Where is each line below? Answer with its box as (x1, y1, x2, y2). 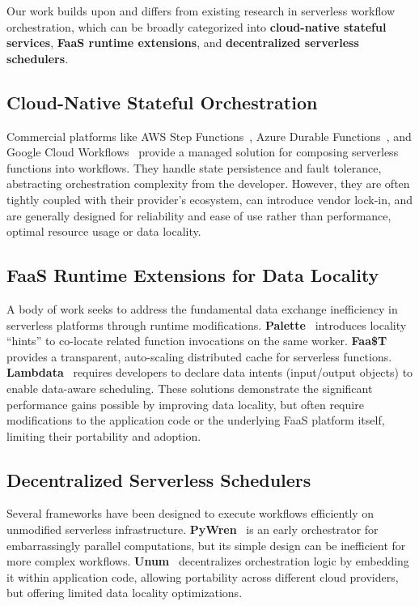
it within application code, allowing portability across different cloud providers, (6, 568, 399, 585)
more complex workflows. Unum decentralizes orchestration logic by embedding (6, 553, 409, 570)
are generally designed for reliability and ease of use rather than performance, (6, 207, 391, 224)
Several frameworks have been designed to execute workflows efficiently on (6, 505, 375, 522)
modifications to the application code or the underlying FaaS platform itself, (6, 412, 385, 429)
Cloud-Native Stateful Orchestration (6, 89, 318, 114)
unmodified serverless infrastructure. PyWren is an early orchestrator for (6, 521, 379, 538)
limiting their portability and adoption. (6, 427, 201, 444)
